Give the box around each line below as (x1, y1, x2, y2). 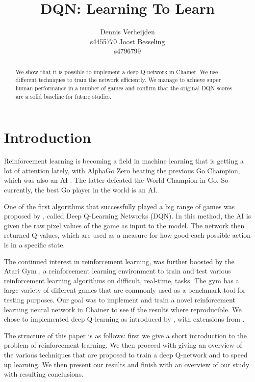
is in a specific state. (4, 240, 65, 250)
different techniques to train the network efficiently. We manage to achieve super (15, 76, 221, 84)
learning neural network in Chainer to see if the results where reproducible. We (4, 304, 242, 314)
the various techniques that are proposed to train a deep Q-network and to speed (4, 349, 248, 359)
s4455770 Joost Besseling (90, 36, 165, 46)
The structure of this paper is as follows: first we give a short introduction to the (4, 330, 247, 340)
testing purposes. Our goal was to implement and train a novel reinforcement (4, 294, 235, 304)
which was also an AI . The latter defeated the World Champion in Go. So (4, 175, 229, 185)
